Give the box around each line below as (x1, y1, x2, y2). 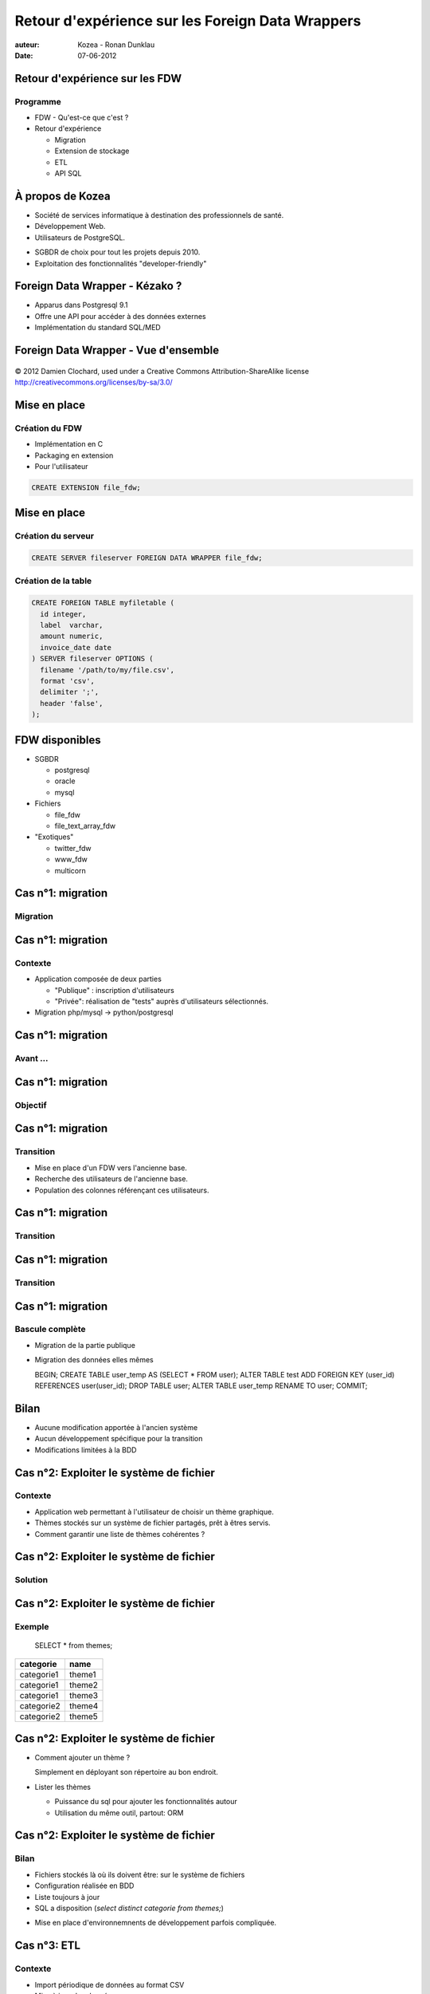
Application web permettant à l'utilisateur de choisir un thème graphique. (34, 1507, 274, 1516)
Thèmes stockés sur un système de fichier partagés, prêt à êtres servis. (34, 1518, 271, 1527)
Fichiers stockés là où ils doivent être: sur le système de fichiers (34, 1870, 245, 1879)
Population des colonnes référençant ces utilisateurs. (34, 1185, 209, 1195)
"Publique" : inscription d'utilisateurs (54, 985, 174, 995)
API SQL (54, 168, 82, 179)
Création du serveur (14, 530, 95, 542)
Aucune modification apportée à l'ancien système (34, 1422, 198, 1432)
